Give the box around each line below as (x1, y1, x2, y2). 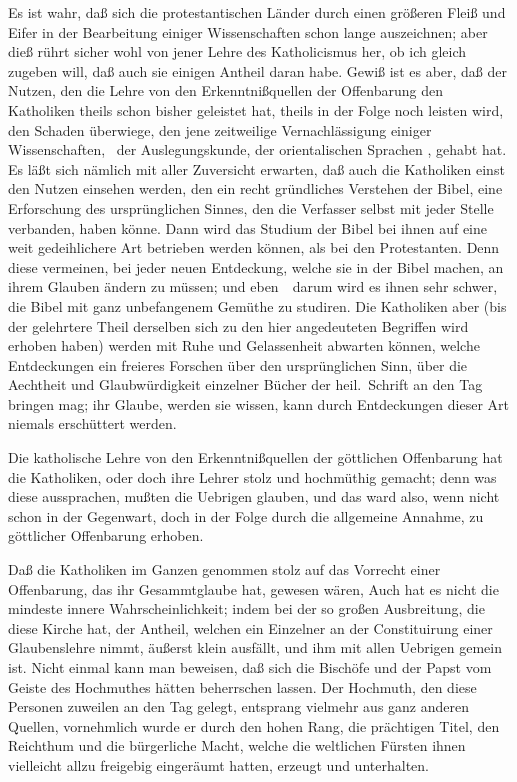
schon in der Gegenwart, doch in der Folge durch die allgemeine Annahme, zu (8, 505, 484, 526)
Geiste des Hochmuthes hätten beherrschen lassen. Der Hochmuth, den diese (8, 676, 477, 697)
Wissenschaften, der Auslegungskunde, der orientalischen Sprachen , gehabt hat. (8, 139, 507, 160)
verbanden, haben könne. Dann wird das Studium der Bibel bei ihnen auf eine (8, 217, 487, 238)
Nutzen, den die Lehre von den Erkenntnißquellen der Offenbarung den (8, 80, 443, 101)
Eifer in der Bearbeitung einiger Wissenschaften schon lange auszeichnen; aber (8, 21, 488, 42)
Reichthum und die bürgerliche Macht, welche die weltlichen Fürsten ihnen (8, 735, 466, 756)
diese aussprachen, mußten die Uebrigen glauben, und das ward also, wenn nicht (8, 486, 500, 507)
